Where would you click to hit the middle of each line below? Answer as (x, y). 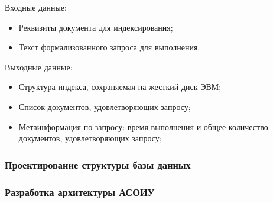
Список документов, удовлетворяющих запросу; (105, 106)
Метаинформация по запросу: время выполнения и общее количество (143, 126)
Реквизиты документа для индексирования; (96, 27)
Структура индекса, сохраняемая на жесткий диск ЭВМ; (120, 87)
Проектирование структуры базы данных (98, 164)
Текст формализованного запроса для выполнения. (109, 47)
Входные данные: (36, 7)
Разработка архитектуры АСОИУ (80, 191)
